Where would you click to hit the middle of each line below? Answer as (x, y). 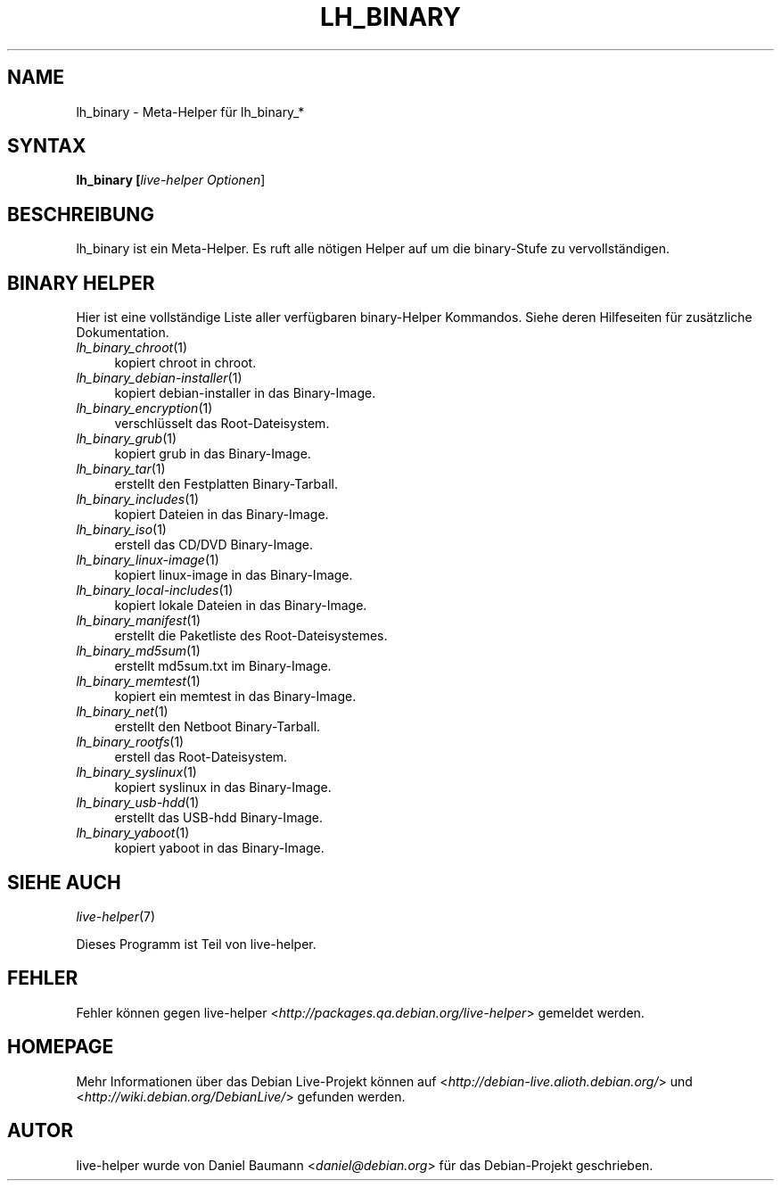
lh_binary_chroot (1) (132, 348)
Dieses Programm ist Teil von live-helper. (196, 944)
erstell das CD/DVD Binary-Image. (214, 545)
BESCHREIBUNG (81, 214)
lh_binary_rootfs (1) (130, 742)
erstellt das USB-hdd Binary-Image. (219, 818)
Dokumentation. (123, 333)
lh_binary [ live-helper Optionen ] (171, 180)
